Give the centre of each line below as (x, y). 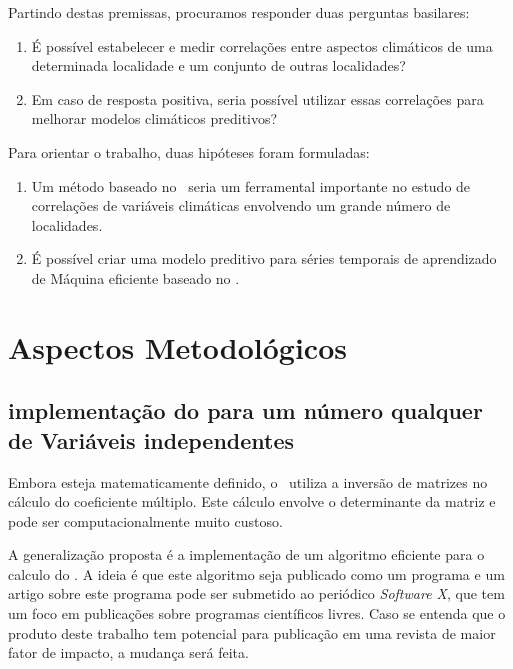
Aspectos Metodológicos (177, 346)
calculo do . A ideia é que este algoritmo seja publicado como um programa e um (256, 573)
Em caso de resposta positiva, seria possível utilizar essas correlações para (257, 98)
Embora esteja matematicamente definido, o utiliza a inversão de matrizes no (248, 481)
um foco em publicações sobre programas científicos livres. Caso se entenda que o (257, 613)
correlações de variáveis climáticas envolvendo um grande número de (241, 205)
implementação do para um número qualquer (245, 410)
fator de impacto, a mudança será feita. (128, 652)
